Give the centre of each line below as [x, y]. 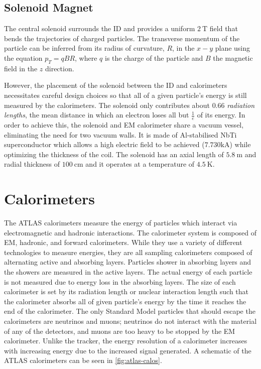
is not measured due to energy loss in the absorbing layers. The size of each [120, 281]
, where [86, 57]
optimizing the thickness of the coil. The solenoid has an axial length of [114, 154]
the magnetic [233, 57]
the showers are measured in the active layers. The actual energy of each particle [128, 272]
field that [224, 28]
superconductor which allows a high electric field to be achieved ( [104, 144]
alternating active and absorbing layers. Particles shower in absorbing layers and [128, 262]
